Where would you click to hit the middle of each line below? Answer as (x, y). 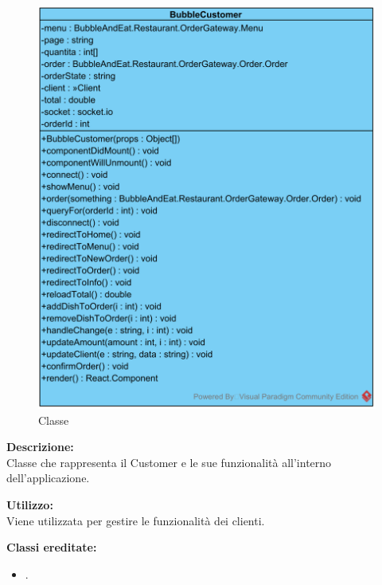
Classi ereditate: (52, 547)
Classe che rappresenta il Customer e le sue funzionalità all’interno (169, 462)
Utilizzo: (30, 505)
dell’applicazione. (48, 478)
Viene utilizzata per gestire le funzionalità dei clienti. (136, 520)
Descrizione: (40, 447)
